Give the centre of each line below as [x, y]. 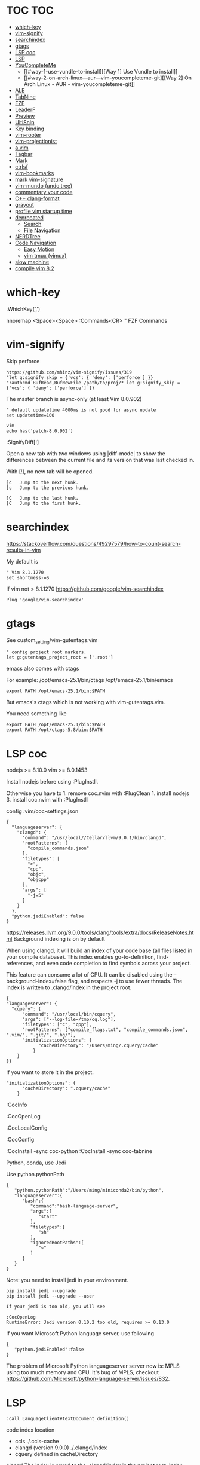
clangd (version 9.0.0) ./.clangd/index [61, 1448]
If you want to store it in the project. [50, 1072]
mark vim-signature [39, 179]
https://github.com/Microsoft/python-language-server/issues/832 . [88, 1379]
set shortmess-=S [28, 577]
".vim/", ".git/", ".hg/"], [41, 1035]
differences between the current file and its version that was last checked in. [100, 460]
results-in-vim [24, 550]
